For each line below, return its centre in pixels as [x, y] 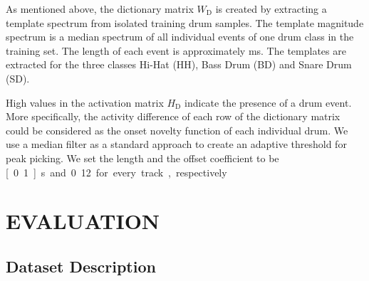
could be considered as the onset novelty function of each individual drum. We [177, 130]
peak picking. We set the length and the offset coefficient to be [142, 158]
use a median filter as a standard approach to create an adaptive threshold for [176, 144]
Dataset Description [81, 266]
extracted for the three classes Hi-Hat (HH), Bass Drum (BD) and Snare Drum [179, 64]
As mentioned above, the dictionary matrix [100, 9]
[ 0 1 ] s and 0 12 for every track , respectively [116, 172]
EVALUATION [83, 221]
